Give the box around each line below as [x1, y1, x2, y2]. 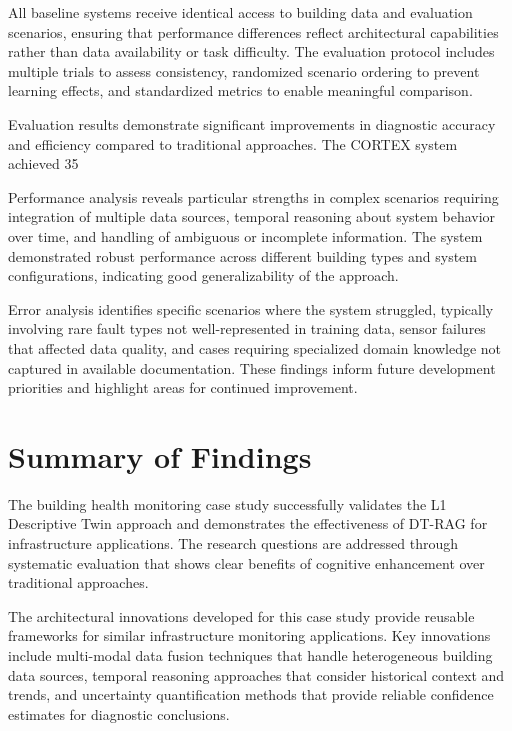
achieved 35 [8, 153, 79, 174]
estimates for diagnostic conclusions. [8, 703, 230, 724]
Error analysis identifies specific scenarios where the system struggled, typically [8, 298, 494, 319]
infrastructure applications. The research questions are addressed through [8, 533, 459, 553]
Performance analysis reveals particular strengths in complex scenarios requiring [8, 186, 499, 207]
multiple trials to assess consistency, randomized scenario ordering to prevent [8, 60, 480, 81]
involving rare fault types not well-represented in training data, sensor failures [8, 318, 486, 339]
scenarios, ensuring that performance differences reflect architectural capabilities [8, 21, 499, 42]
